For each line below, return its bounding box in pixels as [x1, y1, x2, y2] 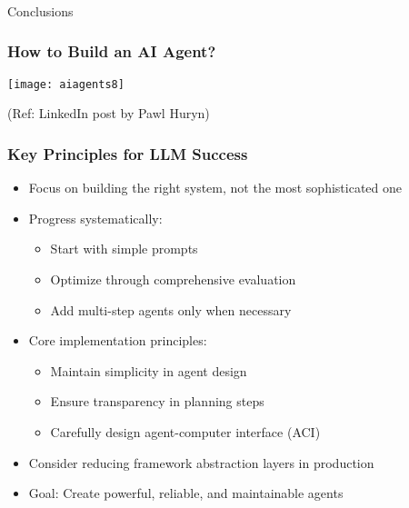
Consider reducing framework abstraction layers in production [28, 453, 374, 472]
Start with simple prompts [50, 239, 198, 258]
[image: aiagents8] [7, 77, 125, 91]
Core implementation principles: [28, 331, 207, 350]
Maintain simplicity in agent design [50, 361, 247, 380]
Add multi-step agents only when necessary [50, 300, 292, 319]
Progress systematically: [28, 208, 163, 227]
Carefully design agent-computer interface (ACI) [50, 422, 321, 441]
